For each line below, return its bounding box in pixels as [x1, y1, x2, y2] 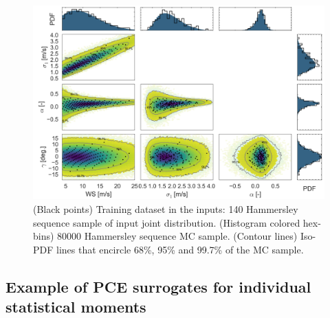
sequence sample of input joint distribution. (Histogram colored [33, 215, 300, 229]
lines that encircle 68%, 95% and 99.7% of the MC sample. [56, 242, 304, 256]
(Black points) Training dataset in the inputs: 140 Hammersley [33, 201, 298, 216]
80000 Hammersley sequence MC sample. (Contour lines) [57, 229, 298, 243]
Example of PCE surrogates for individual [5, 275, 311, 297]
